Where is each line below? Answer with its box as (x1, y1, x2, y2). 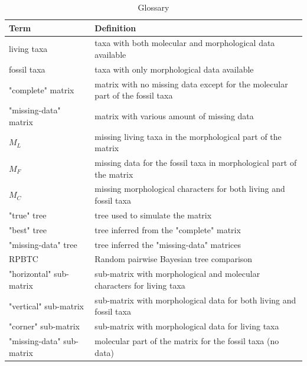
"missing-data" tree (9, 238, 77, 250)
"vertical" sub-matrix (9, 299, 84, 312)
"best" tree (9, 223, 47, 236)
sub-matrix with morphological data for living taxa (94, 320, 279, 332)
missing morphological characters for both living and (94, 182, 285, 195)
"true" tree (9, 208, 47, 221)
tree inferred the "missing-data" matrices (94, 238, 241, 250)
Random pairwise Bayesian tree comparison (94, 253, 253, 265)
